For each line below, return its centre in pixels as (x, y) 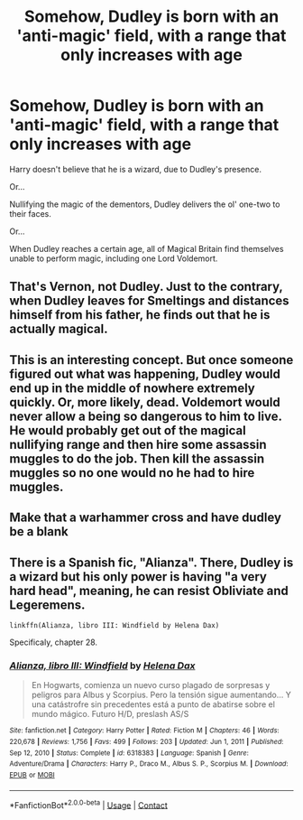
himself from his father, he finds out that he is (140, 315)
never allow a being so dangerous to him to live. (146, 416)
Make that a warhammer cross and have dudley (146, 518)
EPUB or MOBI (32, 775)
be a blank (39, 531)
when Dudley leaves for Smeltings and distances (150, 301)
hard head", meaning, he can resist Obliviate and (149, 590)
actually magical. (59, 329)
